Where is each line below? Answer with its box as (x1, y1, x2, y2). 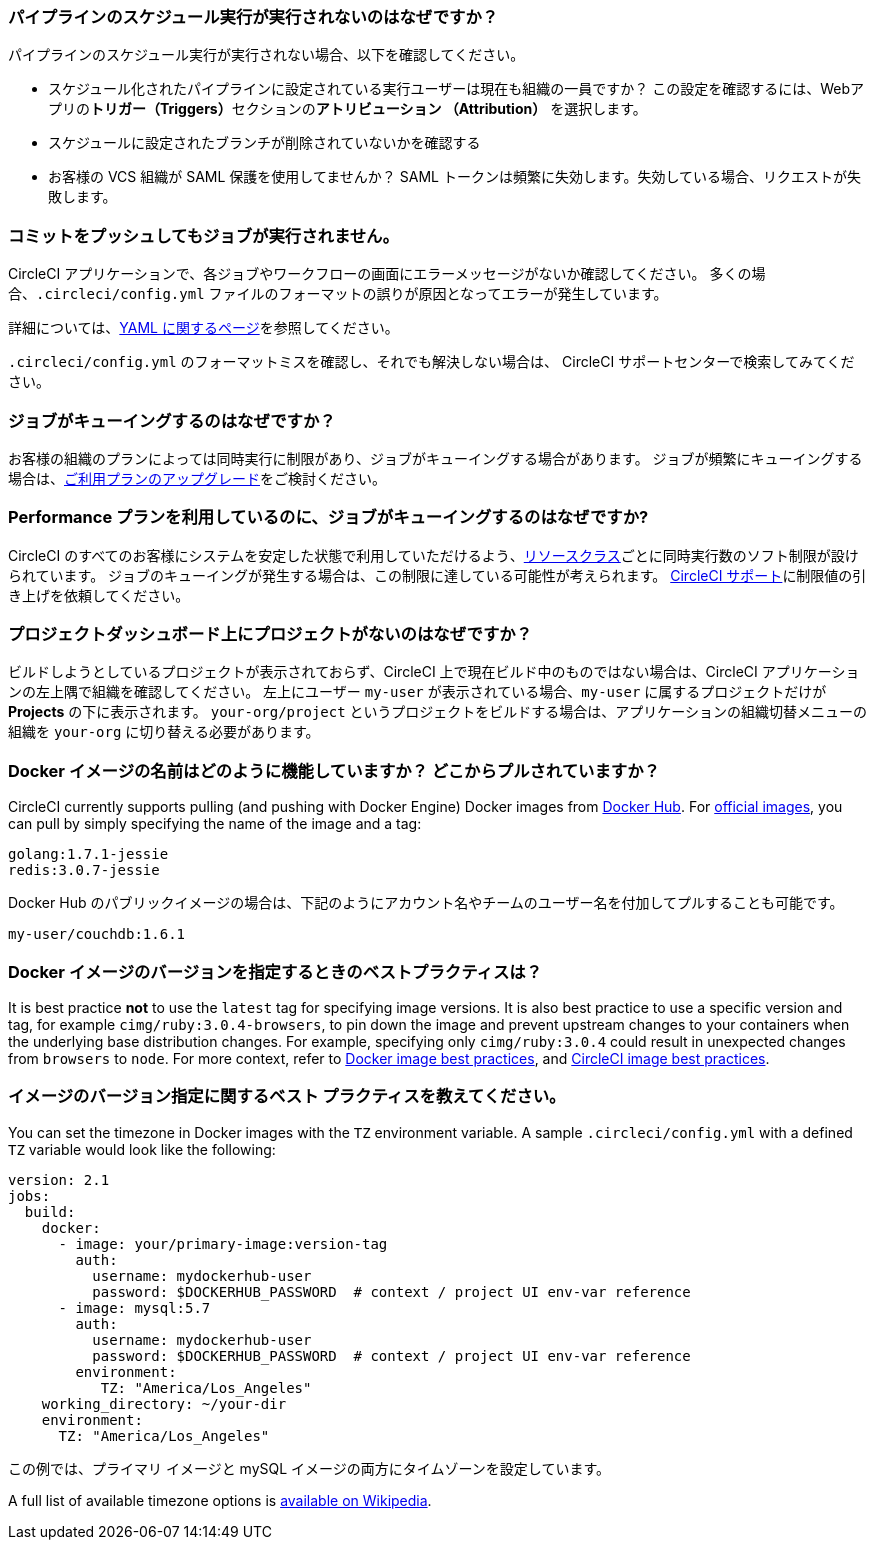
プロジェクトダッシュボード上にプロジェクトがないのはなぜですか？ (8, 624, 532, 644)
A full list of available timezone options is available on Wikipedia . (8, 1491, 432, 1509)
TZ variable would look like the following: (8, 1140, 276, 1158)
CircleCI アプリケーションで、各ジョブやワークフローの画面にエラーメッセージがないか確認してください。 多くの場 (8, 265, 766, 283)
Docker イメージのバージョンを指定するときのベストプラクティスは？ (8, 961, 542, 982)
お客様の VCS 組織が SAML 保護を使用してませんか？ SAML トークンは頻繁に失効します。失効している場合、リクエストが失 (48, 168, 862, 186)
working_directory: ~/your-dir (41, 1395, 287, 1412)
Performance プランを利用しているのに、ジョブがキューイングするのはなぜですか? (8, 507, 649, 528)
